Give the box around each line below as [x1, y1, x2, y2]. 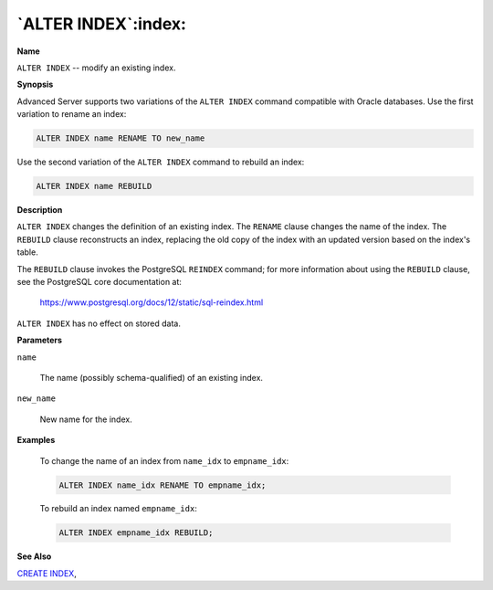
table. [16, 247, 38, 258]
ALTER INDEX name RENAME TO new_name [36, 133, 205, 143]
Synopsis [16, 79, 54, 90]
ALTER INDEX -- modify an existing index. [16, 62, 176, 73]
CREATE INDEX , [16, 567, 77, 579]
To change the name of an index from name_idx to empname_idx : [39, 455, 289, 466]
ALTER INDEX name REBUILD [36, 181, 152, 192]
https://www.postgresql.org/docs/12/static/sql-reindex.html [39, 297, 264, 308]
